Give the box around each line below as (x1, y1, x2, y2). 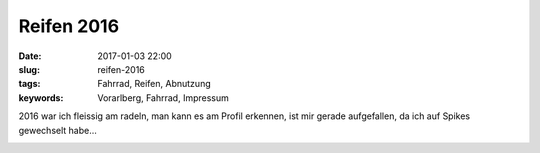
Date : (18, 50, 42, 62)
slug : (18, 63, 40, 75)
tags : (18, 78, 41, 90)
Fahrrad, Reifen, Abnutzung (97, 78, 211, 90)
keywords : (18, 91, 64, 104)
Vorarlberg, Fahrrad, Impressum (97, 91, 230, 104)
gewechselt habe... (18, 124, 97, 136)
